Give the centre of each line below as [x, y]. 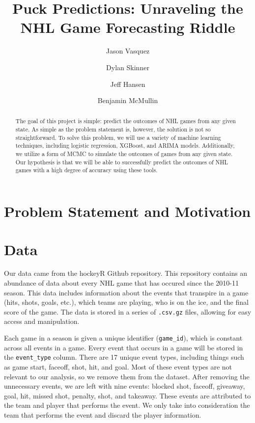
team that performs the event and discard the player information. [103, 414]
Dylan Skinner [128, 67]
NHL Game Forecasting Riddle [128, 27]
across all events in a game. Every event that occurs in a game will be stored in [124, 347]
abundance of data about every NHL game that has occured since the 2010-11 [121, 282]
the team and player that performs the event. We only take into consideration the [127, 405]
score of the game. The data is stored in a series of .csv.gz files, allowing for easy [128, 311]
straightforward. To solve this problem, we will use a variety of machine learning [118, 137]
